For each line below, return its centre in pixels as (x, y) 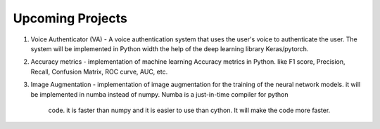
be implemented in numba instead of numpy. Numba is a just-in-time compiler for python (159, 94)
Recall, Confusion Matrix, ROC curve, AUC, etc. (99, 72)
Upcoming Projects (70, 18)
